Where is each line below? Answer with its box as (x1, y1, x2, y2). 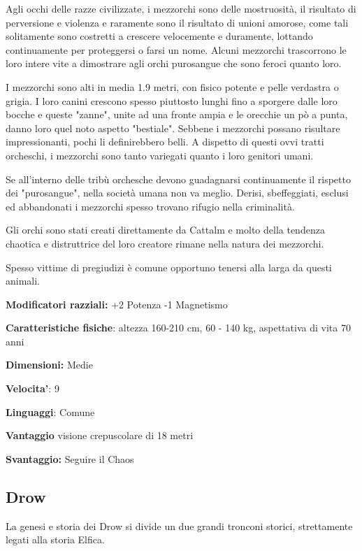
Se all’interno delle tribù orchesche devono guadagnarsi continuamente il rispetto (6, 171, 351, 186)
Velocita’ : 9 (6, 381, 59, 396)
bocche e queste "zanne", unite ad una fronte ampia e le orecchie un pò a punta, (6, 107, 348, 122)
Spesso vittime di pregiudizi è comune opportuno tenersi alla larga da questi (6, 259, 332, 274)
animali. (6, 273, 41, 288)
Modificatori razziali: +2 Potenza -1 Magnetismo (6, 296, 228, 311)
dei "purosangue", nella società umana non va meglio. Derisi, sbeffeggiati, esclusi (6, 185, 349, 200)
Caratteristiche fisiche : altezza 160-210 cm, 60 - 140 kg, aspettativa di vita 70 (6, 320, 351, 335)
